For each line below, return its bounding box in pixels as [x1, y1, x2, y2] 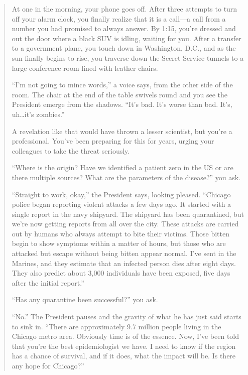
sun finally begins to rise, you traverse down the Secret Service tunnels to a [12, 52, 244, 63]
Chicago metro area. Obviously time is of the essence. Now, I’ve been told [12, 331, 239, 341]
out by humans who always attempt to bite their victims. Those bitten [12, 228, 229, 238]
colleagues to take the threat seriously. [12, 145, 130, 156]
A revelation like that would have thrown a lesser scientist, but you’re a [12, 126, 232, 136]
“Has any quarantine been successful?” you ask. [12, 294, 158, 305]
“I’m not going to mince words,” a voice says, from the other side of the [12, 79, 233, 90]
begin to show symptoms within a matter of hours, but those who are [12, 238, 226, 248]
